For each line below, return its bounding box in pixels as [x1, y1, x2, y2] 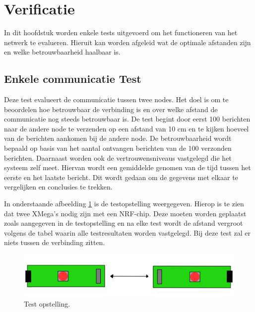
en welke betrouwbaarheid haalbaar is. [4, 47, 121, 57]
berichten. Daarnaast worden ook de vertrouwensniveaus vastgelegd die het [4, 152, 232, 163]
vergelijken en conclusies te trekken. [4, 182, 113, 192]
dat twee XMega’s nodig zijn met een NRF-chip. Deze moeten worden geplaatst [4, 208, 247, 218]
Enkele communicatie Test [4, 71, 141, 86]
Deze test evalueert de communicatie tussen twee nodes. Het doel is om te [4, 94, 229, 105]
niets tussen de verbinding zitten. [4, 237, 105, 248]
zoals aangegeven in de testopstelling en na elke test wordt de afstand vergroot [4, 218, 243, 228]
